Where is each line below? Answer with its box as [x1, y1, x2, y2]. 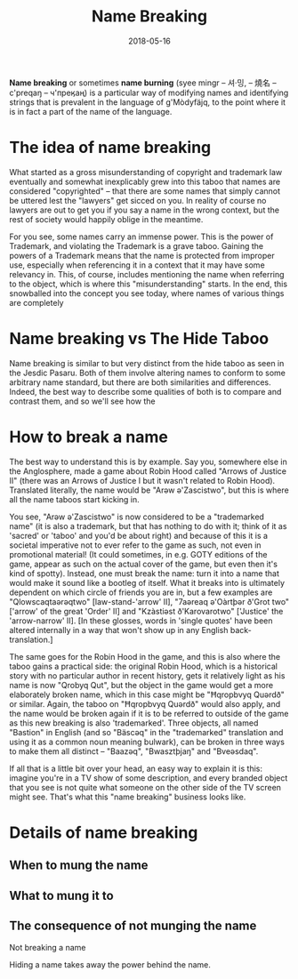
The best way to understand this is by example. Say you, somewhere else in [9, 456, 287, 467]
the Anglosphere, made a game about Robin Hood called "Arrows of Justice [9, 465, 287, 477]
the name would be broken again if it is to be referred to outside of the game [9, 708, 289, 718]
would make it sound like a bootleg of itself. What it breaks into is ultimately [9, 577, 286, 588]
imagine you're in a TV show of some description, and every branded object [9, 772, 288, 783]
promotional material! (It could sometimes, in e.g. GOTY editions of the [9, 549, 268, 559]
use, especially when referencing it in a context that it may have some [9, 260, 265, 270]
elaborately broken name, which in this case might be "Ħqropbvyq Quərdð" [9, 689, 285, 700]
